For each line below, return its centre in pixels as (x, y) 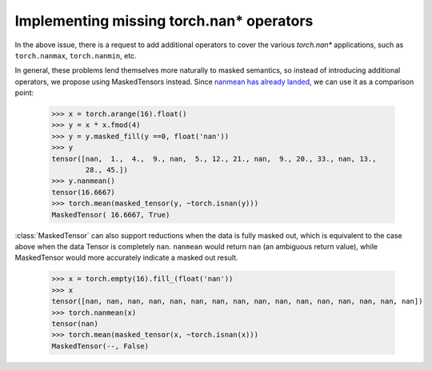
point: (24, 93)
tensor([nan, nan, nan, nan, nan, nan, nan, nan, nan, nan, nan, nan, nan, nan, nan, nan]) (237, 301)
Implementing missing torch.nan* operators (164, 21)
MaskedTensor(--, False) (100, 346)
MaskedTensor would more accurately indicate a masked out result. (126, 258)
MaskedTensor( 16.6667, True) (111, 215)
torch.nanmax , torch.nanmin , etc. (76, 55)
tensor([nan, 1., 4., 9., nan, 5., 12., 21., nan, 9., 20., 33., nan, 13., (214, 159)
